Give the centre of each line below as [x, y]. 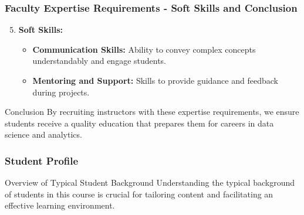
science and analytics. [43, 134]
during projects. [61, 92]
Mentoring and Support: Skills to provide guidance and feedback [155, 80]
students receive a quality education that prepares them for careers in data [139, 123]
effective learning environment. [60, 205]
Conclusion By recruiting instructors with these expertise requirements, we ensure [152, 112]
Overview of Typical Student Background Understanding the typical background [150, 182]
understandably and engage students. [99, 61]
